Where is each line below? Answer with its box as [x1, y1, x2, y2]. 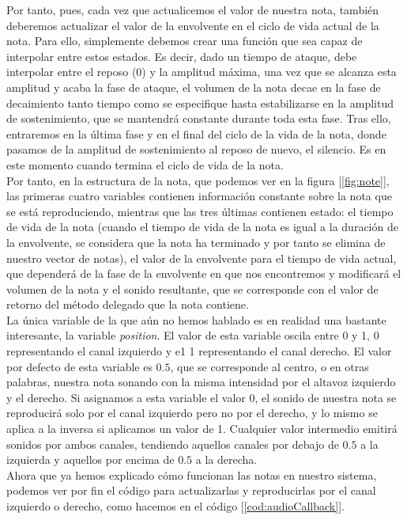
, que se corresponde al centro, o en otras [170, 358, 369, 374]
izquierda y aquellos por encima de [6, 451, 175, 468]
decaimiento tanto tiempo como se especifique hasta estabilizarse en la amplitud [6, 94, 394, 111]
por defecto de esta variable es [6, 358, 153, 374]
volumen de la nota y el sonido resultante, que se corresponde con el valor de [6, 280, 379, 297]
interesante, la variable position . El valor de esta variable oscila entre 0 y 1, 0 [6, 327, 379, 344]
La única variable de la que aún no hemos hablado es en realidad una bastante [6, 311, 386, 328]
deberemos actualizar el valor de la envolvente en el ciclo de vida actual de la [6, 17, 379, 33]
